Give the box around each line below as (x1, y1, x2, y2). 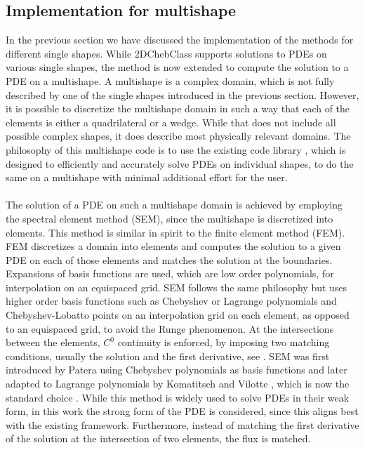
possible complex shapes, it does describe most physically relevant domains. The (6, 128, 351, 143)
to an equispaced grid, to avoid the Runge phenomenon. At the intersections (6, 321, 334, 336)
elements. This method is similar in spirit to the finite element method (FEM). (6, 225, 345, 239)
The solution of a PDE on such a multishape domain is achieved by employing (6, 197, 343, 212)
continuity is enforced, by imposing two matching (117, 335, 330, 350)
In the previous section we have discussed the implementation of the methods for (6, 32, 354, 47)
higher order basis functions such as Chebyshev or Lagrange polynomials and (6, 293, 337, 308)
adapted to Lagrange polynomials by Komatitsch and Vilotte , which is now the (6, 376, 350, 391)
